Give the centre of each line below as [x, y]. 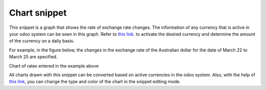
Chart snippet [38, 13]
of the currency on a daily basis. [42, 41]
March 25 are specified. [33, 57]
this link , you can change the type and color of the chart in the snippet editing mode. [95, 82]
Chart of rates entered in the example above [54, 66]
